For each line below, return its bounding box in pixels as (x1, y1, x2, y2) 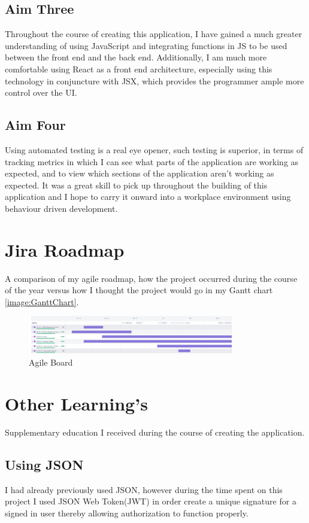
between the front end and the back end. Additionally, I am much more (5, 51, 267, 63)
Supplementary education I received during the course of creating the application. (5, 425, 305, 438)
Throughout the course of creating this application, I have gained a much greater (5, 28, 302, 40)
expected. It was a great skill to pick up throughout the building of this (5, 178, 268, 191)
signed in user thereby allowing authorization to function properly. (5, 506, 249, 519)
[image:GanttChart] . (5, 295, 79, 308)
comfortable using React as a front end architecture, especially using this (5, 62, 272, 75)
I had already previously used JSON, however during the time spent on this (5, 483, 283, 495)
